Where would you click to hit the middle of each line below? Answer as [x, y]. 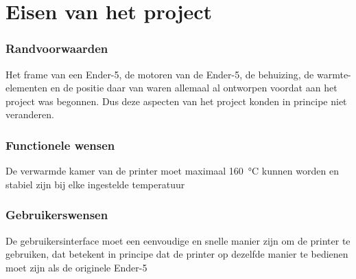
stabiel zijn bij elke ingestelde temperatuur [95, 184]
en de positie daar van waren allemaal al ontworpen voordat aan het [194, 88]
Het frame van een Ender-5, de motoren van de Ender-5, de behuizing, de [160, 74]
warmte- [334, 74]
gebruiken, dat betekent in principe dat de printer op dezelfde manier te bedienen [177, 254]
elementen [27, 88]
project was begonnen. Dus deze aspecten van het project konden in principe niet [176, 101]
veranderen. [30, 114]
